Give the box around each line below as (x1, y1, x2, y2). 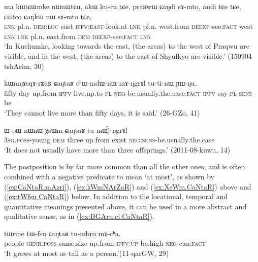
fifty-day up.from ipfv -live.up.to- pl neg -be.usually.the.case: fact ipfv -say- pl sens (4, 87, 252, 98)
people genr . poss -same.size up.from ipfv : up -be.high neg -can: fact (4, 238, 206, 248)
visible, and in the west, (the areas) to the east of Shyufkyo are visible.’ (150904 (4, 50, 252, 61)
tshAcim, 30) (4, 60, 44, 71)
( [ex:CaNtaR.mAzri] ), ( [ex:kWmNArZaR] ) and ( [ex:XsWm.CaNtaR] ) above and (4, 181, 251, 192)
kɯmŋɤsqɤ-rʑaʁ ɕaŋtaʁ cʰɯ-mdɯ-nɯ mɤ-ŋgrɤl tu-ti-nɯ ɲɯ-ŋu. (4, 78, 197, 88)
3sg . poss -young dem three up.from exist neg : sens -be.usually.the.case (4, 134, 215, 145)
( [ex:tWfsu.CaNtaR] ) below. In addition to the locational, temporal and (4, 191, 228, 202)
